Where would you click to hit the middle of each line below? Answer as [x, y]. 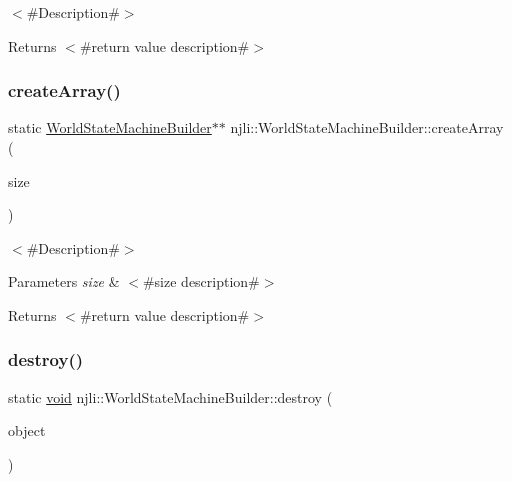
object [27, 430]
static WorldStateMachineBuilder [110, 127]
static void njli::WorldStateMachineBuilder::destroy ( [170, 396]
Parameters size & [64, 281]
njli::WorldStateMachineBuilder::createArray [367, 127]
